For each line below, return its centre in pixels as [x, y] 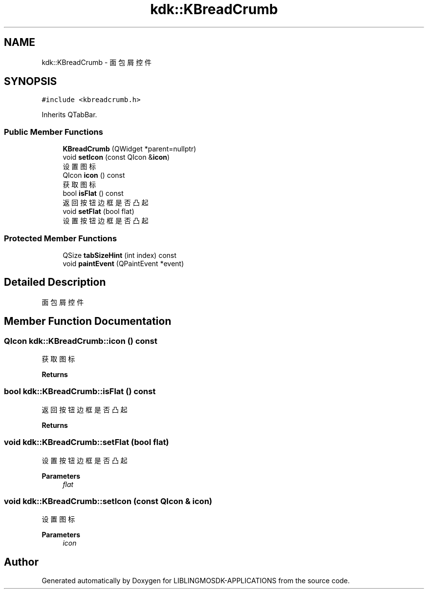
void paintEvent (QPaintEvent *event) [123, 263]
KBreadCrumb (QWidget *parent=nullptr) [129, 149]
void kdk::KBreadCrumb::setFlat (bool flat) [86, 442]
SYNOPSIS [31, 82]
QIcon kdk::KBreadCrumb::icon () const [81, 341]
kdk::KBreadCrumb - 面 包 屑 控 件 [97, 62]
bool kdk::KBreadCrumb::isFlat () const [80, 392]
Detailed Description [55, 282]
